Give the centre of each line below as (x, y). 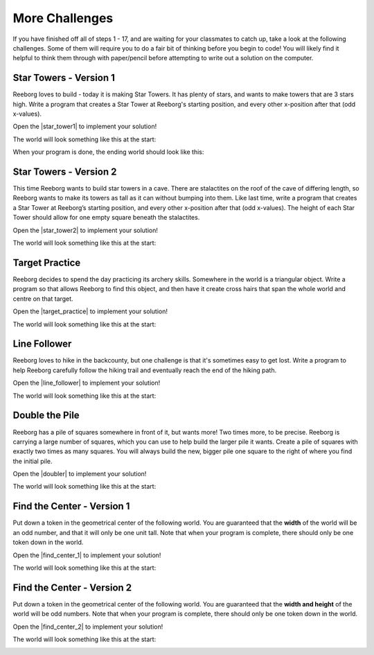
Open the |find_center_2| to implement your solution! (88, 627)
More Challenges (63, 18)
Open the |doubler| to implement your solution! (80, 474)
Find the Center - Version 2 (72, 587)
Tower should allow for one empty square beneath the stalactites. (106, 218)
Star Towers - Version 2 (65, 172)
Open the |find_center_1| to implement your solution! (87, 555)
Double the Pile (46, 416)
